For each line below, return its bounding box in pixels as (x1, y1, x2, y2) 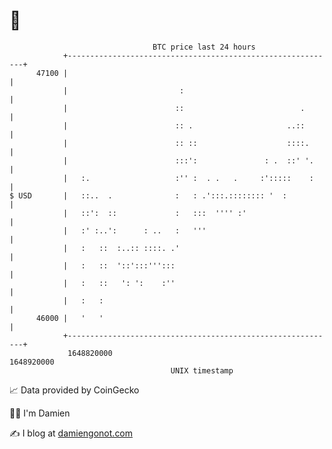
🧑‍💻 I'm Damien (9, 407, 71, 419)
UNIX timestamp (170, 365, 234, 376)
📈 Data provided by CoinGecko (9, 384, 140, 396)
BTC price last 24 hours (152, 42, 256, 52)
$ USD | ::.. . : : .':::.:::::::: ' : (9, 190, 287, 201)
